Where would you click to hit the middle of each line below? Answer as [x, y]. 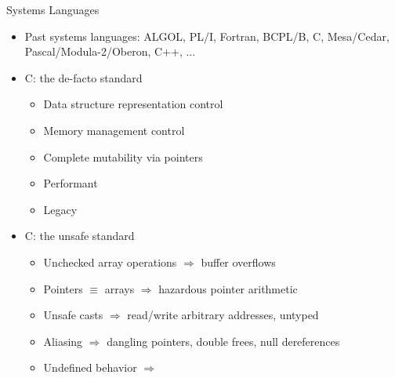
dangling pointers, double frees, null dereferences [223, 341]
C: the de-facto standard [83, 77]
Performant [71, 183]
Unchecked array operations [110, 262]
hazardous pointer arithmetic [228, 288]
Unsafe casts [73, 315]
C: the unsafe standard [80, 236]
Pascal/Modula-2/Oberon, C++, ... [110, 51]
